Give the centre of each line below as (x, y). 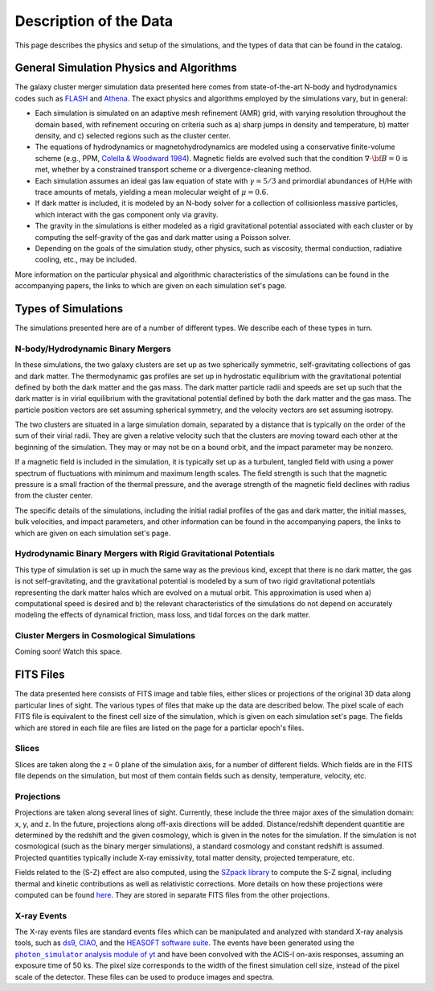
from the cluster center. (54, 496)
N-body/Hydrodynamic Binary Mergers (93, 349)
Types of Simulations (69, 309)
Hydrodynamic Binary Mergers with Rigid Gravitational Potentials (145, 554)
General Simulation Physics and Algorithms (126, 68)
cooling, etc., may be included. (86, 260)
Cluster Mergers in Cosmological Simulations (105, 636)
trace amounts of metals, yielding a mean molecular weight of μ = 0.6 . (151, 192)
